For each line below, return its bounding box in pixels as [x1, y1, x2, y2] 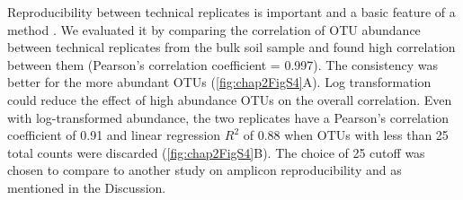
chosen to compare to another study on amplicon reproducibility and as [7, 161, 402, 179]
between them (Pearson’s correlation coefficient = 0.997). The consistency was [7, 55, 438, 74]
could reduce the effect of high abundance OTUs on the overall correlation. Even [7, 90, 452, 109]
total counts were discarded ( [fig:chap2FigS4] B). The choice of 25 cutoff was [7, 143, 425, 161]
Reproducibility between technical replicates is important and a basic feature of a [7, 3, 456, 21]
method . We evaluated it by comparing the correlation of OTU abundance [7, 20, 421, 39]
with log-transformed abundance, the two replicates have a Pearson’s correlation [7, 108, 450, 126]
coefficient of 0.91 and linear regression [7, 126, 221, 144]
